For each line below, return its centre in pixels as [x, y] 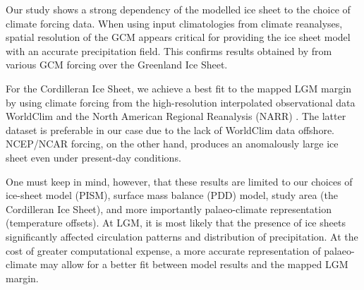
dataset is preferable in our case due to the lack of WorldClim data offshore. [170, 129]
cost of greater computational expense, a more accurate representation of [163, 250]
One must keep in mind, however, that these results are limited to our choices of [179, 181]
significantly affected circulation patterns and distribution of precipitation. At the [182, 236]
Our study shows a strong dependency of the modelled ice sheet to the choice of [178, 9]
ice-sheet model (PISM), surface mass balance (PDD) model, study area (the [172, 195]
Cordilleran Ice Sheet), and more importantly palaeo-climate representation [169, 209]
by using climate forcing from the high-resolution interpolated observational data [181, 102]
